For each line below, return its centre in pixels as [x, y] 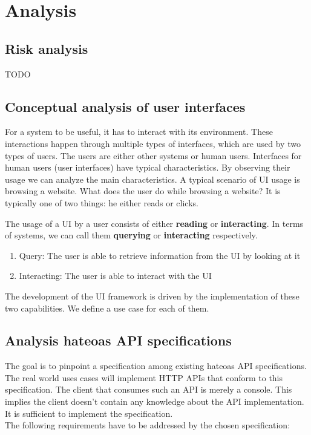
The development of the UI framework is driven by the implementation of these [152, 296]
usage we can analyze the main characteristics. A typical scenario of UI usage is [152, 179]
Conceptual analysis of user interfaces [125, 106]
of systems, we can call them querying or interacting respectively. [131, 235]
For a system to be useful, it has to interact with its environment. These [139, 132]
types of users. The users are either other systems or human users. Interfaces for [153, 155]
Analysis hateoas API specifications [118, 340]
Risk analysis [47, 48]
